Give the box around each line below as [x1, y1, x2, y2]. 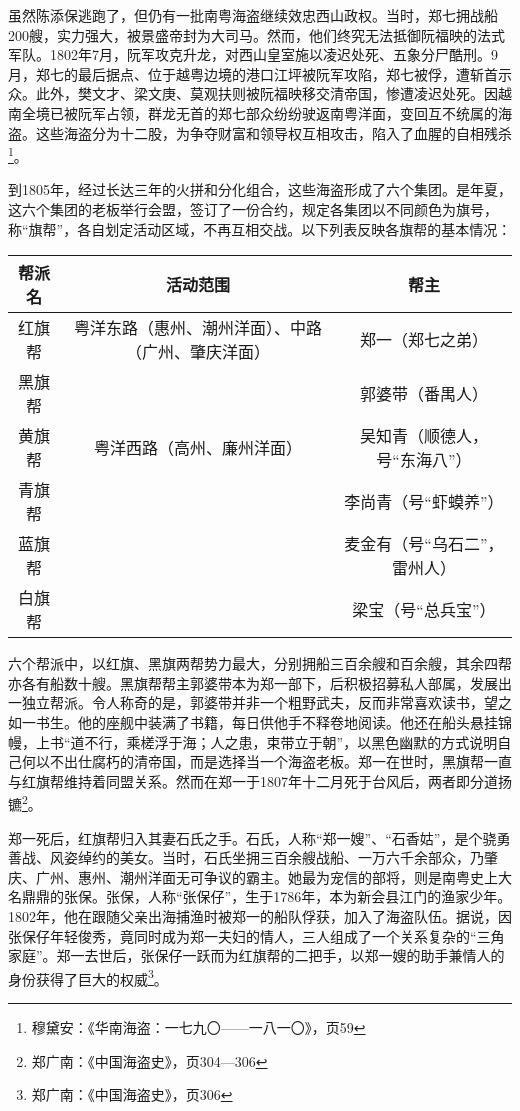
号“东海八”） [376, 448, 472, 472]
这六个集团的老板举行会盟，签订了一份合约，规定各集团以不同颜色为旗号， [8, 199, 498, 219]
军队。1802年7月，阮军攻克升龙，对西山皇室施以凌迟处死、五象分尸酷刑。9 [8, 44, 498, 65]
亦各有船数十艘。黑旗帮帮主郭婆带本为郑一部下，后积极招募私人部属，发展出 [8, 672, 512, 693]
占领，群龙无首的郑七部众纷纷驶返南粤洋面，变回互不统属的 [105, 102, 498, 123]
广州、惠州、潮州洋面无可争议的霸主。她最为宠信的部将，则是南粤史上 [35, 866, 498, 887]
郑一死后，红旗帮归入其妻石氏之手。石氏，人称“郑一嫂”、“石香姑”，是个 [8, 827, 483, 848]
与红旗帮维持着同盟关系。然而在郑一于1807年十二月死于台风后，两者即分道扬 [8, 770, 512, 791]
